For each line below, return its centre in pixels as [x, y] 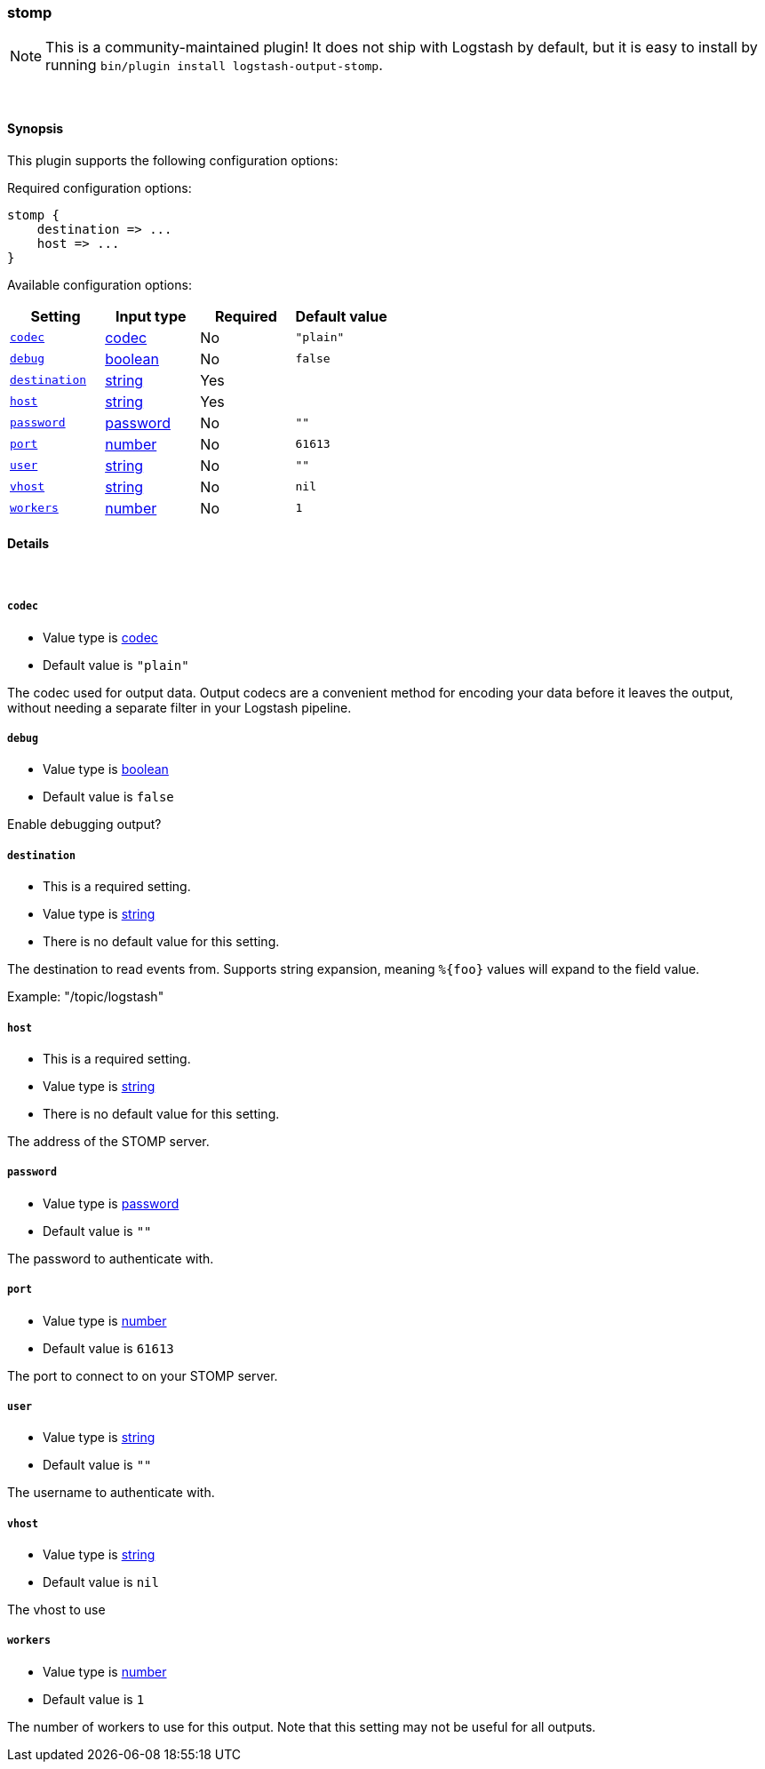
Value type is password [111, 1203]
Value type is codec [100, 637]
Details [28, 544]
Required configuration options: [100, 187]
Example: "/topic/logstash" [86, 997]
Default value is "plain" [116, 665]
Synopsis [36, 128]
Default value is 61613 [108, 1348]
